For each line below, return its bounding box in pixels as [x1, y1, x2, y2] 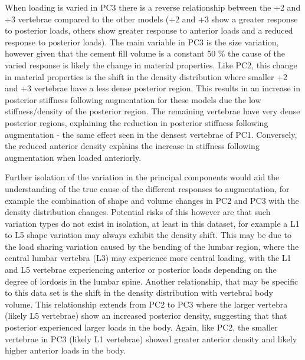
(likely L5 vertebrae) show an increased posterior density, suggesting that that [5, 309, 287, 322]
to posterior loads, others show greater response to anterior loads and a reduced [5, 24, 293, 37]
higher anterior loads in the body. [5, 344, 126, 356]
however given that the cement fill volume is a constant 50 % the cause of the [5, 47, 286, 60]
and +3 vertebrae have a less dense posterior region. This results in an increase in [5, 82, 300, 94]
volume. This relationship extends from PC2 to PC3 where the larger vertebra [5, 298, 288, 310]
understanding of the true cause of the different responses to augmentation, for [5, 182, 290, 194]
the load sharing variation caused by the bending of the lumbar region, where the [5, 240, 299, 252]
